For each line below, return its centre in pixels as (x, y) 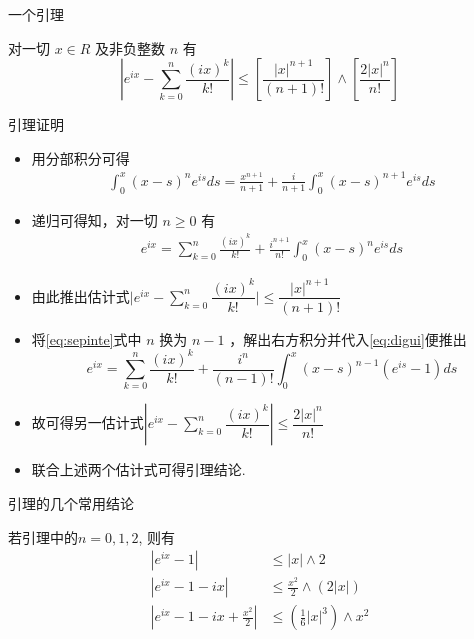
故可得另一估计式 (87, 422)
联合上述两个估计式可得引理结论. (138, 469)
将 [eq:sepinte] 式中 (86, 338)
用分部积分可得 (80, 157)
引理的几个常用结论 (71, 503)
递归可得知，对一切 (94, 219)
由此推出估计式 (80, 295)
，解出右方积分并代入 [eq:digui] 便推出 (348, 338)
